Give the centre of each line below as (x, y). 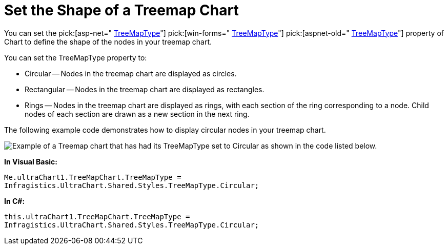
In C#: (15, 201)
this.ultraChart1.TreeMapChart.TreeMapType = (97, 216)
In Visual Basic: (31, 161)
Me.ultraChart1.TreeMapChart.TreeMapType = (93, 177)
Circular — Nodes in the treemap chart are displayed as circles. (131, 73)
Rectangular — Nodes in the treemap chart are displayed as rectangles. (145, 89)
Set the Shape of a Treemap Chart (121, 10)
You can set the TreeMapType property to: (76, 57)
